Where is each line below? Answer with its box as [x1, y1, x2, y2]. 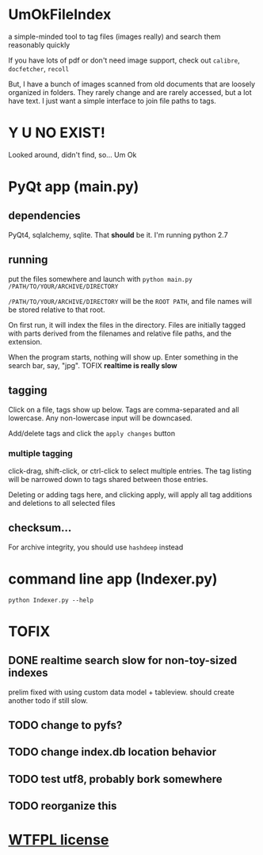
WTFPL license [8, 831, 109, 849]
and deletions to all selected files [8, 498, 116, 507]
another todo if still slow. [8, 695, 89, 705]
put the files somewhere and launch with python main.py [8, 274, 192, 283]
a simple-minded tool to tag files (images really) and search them [8, 32, 221, 41]
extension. [8, 336, 43, 346]
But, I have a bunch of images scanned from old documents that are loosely [8, 79, 256, 89]
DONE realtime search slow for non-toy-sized [8, 654, 238, 667]
